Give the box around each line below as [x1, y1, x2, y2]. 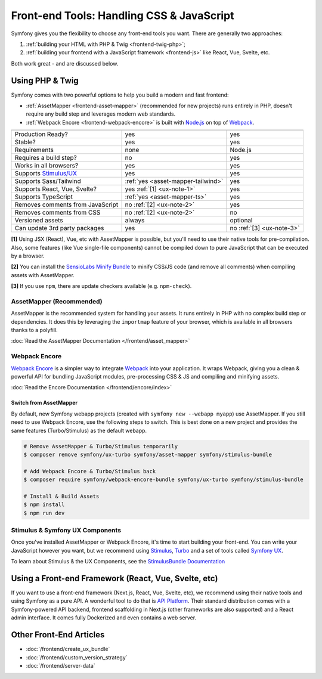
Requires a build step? [14, 154, 77, 162]
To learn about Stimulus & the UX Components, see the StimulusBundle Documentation [11, 558, 225, 565]
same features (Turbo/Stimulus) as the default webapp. [11, 427, 147, 434]
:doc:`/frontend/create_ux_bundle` [26, 646, 110, 653]
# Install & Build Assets [23, 492, 100, 500]
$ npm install [23, 501, 65, 508]
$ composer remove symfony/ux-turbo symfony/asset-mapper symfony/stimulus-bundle [23, 451, 273, 458]
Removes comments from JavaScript [14, 200, 119, 209]
